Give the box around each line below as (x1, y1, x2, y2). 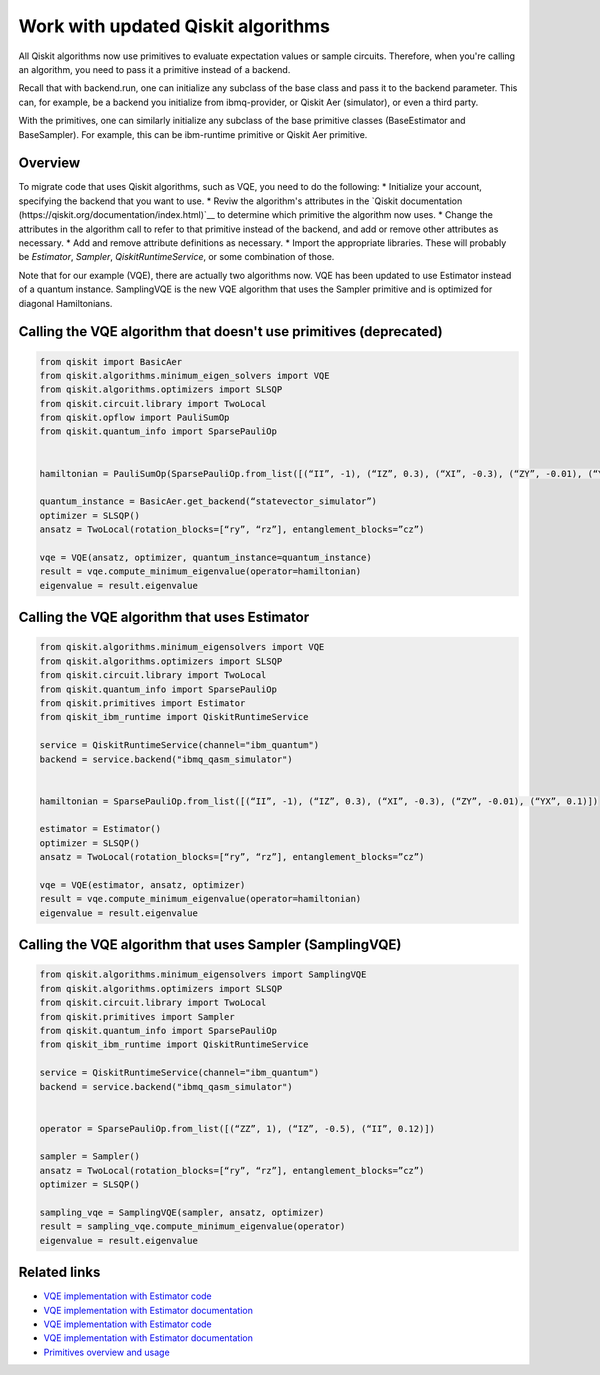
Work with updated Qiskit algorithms (18, 15, 330, 37)
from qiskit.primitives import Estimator (39, 697, 246, 709)
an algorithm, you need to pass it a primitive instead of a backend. (18, 63, 291, 75)
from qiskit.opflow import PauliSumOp (39, 412, 230, 424)
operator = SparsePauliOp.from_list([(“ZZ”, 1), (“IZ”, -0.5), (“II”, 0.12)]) (39, 1123, 435, 1134)
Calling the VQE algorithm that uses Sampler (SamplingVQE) (18, 936, 402, 954)
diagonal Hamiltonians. (18, 297, 113, 309)
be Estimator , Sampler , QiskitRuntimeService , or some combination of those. (18, 251, 335, 263)
